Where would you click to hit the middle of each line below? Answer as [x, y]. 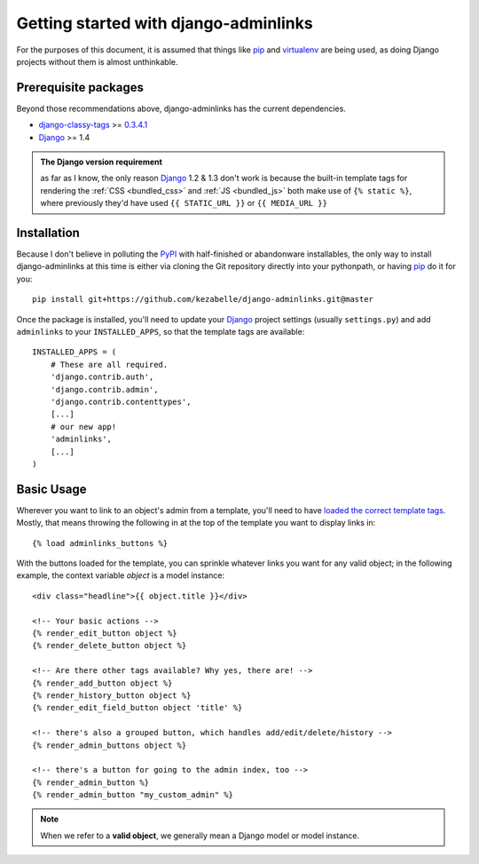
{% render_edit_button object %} [105, 633]
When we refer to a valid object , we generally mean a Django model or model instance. [200, 836]
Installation [48, 233]
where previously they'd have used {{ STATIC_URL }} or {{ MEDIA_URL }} [184, 203]
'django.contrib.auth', [102, 377]
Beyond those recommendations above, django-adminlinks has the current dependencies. [181, 108]
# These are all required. [109, 365]
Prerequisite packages [80, 87]
